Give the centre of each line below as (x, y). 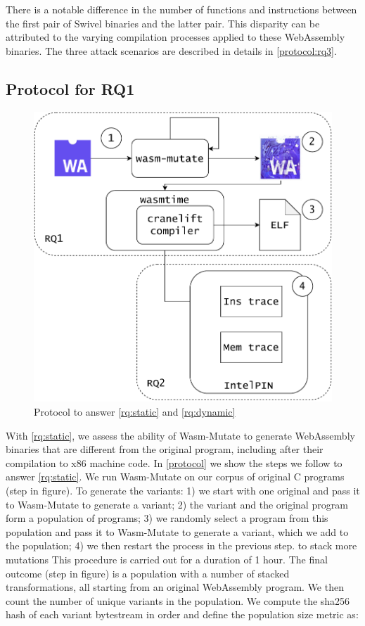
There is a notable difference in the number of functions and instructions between (181, 9)
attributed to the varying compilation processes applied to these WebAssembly (175, 37)
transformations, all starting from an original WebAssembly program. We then (175, 587)
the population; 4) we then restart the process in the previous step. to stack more (181, 545)
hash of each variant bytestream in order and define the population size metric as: (182, 614)
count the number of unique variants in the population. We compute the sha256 (178, 600)
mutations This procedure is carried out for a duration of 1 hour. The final (167, 559)
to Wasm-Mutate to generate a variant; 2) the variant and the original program (177, 504)
